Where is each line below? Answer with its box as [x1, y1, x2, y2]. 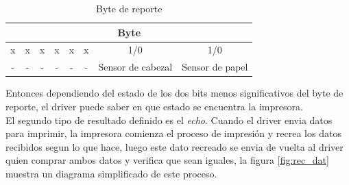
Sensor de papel [182, 60, 248, 74]
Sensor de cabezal [98, 60, 173, 74]
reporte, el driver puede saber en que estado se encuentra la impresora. [5, 99, 303, 113]
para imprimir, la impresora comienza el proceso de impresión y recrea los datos [5, 126, 341, 140]
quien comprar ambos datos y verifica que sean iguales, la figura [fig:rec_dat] [5, 153, 329, 167]
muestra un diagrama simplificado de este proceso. [5, 166, 217, 180]
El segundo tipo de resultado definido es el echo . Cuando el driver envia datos [5, 112, 333, 127]
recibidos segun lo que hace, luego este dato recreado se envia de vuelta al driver [5, 139, 344, 153]
